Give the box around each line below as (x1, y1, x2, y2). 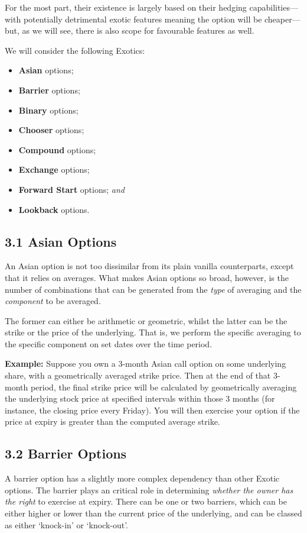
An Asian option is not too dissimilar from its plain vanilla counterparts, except (5, 260, 294, 272)
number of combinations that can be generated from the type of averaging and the (5, 283, 302, 295)
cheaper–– (264, 12, 301, 25)
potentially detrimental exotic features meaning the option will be (23, 12, 262, 25)
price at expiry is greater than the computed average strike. (5, 415, 220, 428)
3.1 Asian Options (5, 232, 117, 250)
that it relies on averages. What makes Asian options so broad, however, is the (5, 271, 289, 283)
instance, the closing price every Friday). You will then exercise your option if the (5, 403, 300, 416)
